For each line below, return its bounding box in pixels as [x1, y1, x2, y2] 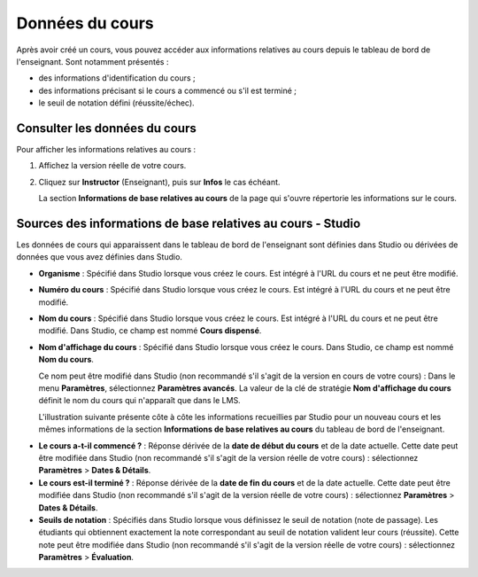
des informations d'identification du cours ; [38, 73, 197, 83]
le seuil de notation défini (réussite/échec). [38, 97, 195, 108]
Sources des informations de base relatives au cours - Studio [16, 216, 361, 230]
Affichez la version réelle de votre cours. [38, 160, 187, 171]
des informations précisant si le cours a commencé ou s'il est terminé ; [38, 85, 297, 96]
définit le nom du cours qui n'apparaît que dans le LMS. [38, 395, 241, 406]
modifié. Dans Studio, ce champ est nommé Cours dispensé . [38, 325, 262, 336]
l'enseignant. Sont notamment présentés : [16, 56, 169, 66]
